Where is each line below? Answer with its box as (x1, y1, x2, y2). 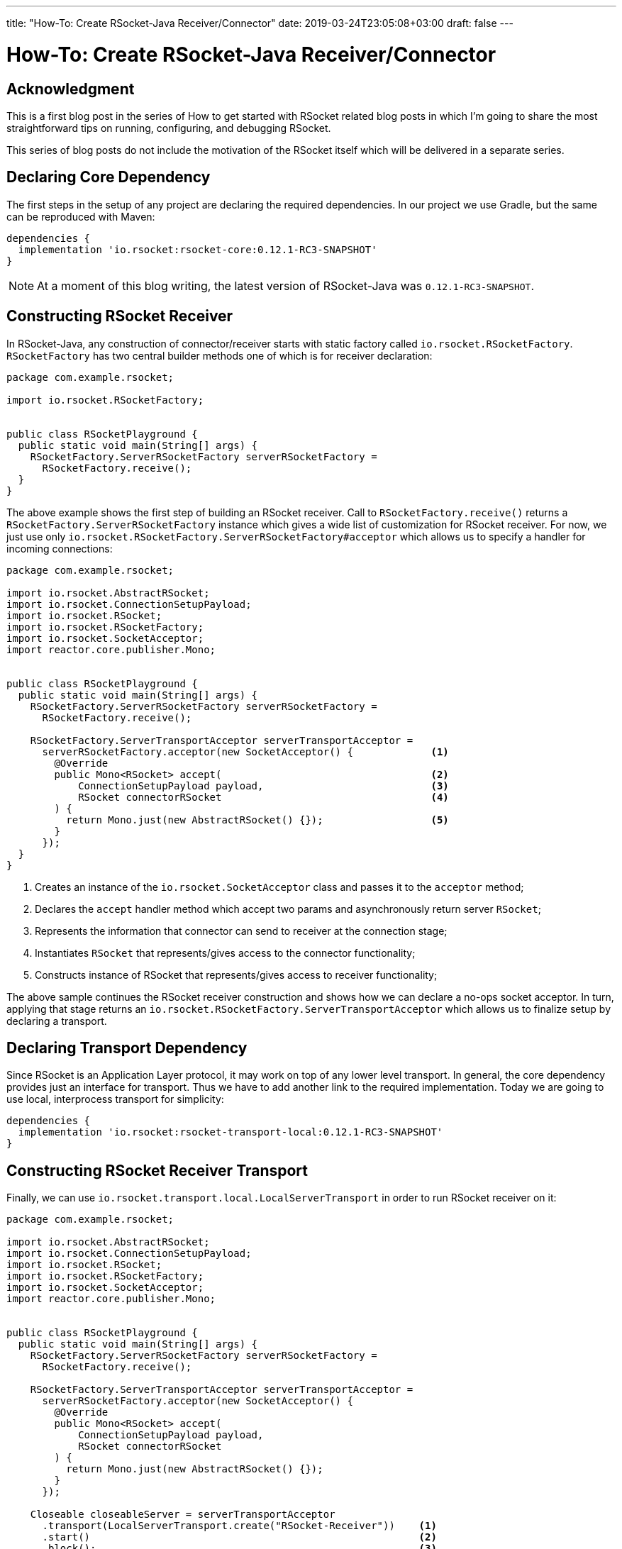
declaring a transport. (6, 1014, 107, 1027)
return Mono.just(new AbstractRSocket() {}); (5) (66, 814, 449, 826)
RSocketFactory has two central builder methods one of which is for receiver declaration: (6, 349, 433, 362)
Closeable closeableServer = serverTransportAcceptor (30, 1509, 335, 1521)
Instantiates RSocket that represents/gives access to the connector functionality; (35, 946, 416, 959)
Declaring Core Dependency (6, 168, 211, 187)
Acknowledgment (6, 79, 135, 98)
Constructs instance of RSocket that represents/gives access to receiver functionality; (35, 968, 438, 981)
